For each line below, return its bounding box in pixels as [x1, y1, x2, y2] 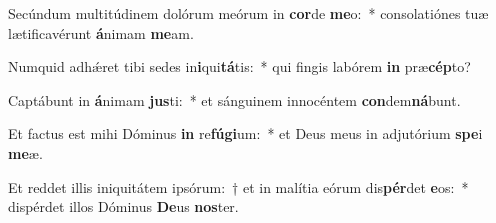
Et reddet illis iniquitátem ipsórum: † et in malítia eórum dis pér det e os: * [8, 176, 469, 197]
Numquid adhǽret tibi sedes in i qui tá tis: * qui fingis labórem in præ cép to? [8, 56, 471, 77]
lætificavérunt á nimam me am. [8, 22, 194, 43]
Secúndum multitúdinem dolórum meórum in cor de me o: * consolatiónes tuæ [8, 3, 489, 23]
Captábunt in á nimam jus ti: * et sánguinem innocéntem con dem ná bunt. [8, 89, 461, 110]
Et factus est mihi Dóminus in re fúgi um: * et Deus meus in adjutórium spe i [8, 123, 483, 144]
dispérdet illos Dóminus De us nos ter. [8, 196, 239, 217]
